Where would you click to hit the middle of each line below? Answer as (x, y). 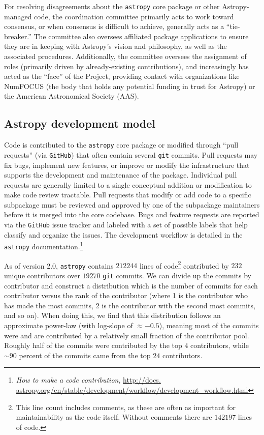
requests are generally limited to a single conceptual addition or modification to (128, 184)
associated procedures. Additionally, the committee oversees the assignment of (125, 56)
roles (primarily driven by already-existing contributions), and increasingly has (126, 66)
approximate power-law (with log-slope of (69, 325)
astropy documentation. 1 (44, 245)
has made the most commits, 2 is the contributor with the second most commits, (130, 305)
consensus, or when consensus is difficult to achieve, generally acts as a (114, 26)
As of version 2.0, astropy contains (59, 265)
